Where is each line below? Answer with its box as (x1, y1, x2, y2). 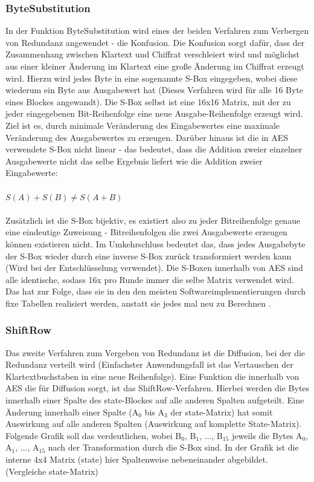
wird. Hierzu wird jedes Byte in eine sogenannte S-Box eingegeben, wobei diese (5, 71, 298, 84)
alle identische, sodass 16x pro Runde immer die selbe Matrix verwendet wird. (5, 273, 294, 285)
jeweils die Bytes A (232, 429, 303, 441)
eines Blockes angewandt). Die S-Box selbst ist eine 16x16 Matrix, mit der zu (5, 95, 291, 108)
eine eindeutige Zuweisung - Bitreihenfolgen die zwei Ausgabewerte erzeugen (5, 226, 287, 238)
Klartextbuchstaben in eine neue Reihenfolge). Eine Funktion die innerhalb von (5, 370, 300, 382)
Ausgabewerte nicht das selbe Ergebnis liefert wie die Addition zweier (5, 154, 263, 167)
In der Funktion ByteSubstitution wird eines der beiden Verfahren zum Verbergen (5, 24, 309, 37)
